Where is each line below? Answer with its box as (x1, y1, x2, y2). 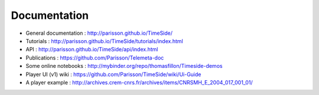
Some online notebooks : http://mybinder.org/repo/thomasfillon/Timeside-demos (25, 63, 223, 70)
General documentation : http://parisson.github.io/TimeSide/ (25, 30, 173, 37)
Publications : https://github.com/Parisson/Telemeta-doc (25, 54, 164, 61)
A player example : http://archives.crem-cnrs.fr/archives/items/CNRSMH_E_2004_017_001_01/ (25, 78, 253, 86)
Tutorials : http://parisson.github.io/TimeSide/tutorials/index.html (25, 37, 183, 44)
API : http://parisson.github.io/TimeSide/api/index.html (25, 46, 158, 53)
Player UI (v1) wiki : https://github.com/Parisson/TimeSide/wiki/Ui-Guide (25, 71, 201, 78)
